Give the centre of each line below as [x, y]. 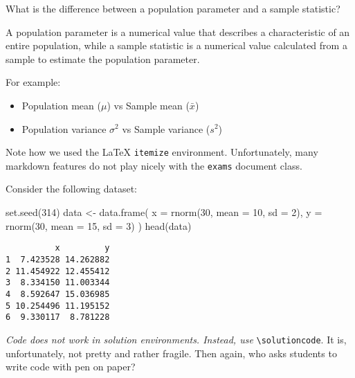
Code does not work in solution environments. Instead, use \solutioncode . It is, [176, 339]
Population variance [64, 128]
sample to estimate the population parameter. [103, 58]
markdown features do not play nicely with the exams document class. [154, 165]
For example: [33, 82]
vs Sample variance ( [166, 128]
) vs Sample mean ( [148, 105]
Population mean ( [61, 105]
